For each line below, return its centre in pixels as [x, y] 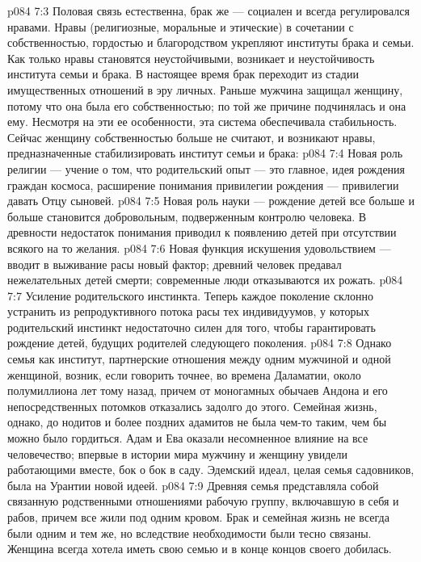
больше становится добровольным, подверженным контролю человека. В [187, 216]
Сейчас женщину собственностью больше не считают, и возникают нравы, [192, 137]
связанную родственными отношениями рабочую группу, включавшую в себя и [203, 501]
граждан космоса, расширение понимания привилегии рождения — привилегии [203, 185]
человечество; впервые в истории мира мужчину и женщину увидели [178, 453]
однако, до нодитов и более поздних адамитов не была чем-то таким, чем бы [197, 422]
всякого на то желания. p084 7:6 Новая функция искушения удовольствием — [199, 247]
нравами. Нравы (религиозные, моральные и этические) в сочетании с [181, 26]
